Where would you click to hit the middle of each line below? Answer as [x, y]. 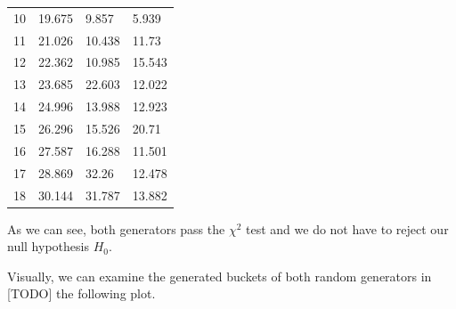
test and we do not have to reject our [347, 228]
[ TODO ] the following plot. [81, 293]
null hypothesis [48, 246]
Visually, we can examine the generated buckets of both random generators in [220, 276]
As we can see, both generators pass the [116, 228]
